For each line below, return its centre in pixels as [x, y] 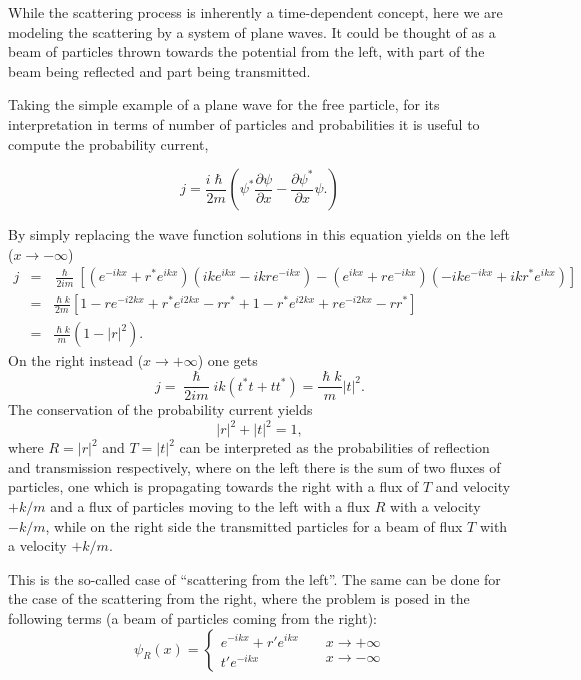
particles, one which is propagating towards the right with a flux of [213, 486]
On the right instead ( [76, 360]
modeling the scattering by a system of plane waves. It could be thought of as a [252, 31]
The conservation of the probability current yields [160, 409]
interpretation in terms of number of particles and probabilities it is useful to [244, 123]
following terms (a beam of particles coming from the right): [192, 617]
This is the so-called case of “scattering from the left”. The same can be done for [254, 578]
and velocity [473, 486]
